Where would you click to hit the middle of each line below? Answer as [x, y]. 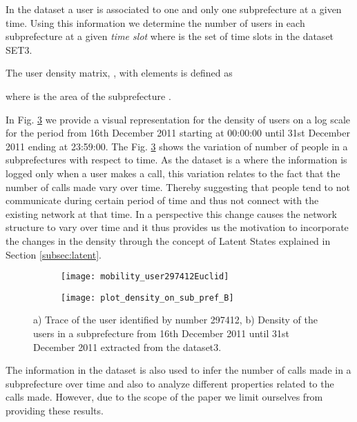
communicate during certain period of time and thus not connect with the [162, 200]
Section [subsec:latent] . [54, 254]
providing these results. [55, 410]
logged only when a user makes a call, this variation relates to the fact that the [173, 173]
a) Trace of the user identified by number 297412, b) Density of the [175, 320]
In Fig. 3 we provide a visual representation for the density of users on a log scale [178, 119]
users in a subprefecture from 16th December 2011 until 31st [161, 333]
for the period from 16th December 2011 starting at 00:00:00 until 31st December [178, 133]
